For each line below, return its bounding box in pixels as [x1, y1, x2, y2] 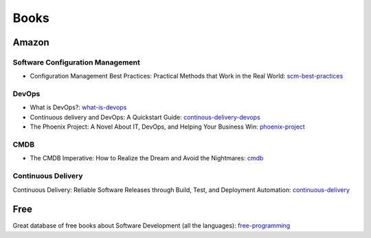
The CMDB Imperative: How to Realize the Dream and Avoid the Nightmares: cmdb [30, 154, 264, 162]
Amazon [12, 36, 49, 48]
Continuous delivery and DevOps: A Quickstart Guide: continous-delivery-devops [30, 113, 260, 121]
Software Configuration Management [12, 57, 140, 67]
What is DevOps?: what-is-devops [30, 103, 127, 111]
